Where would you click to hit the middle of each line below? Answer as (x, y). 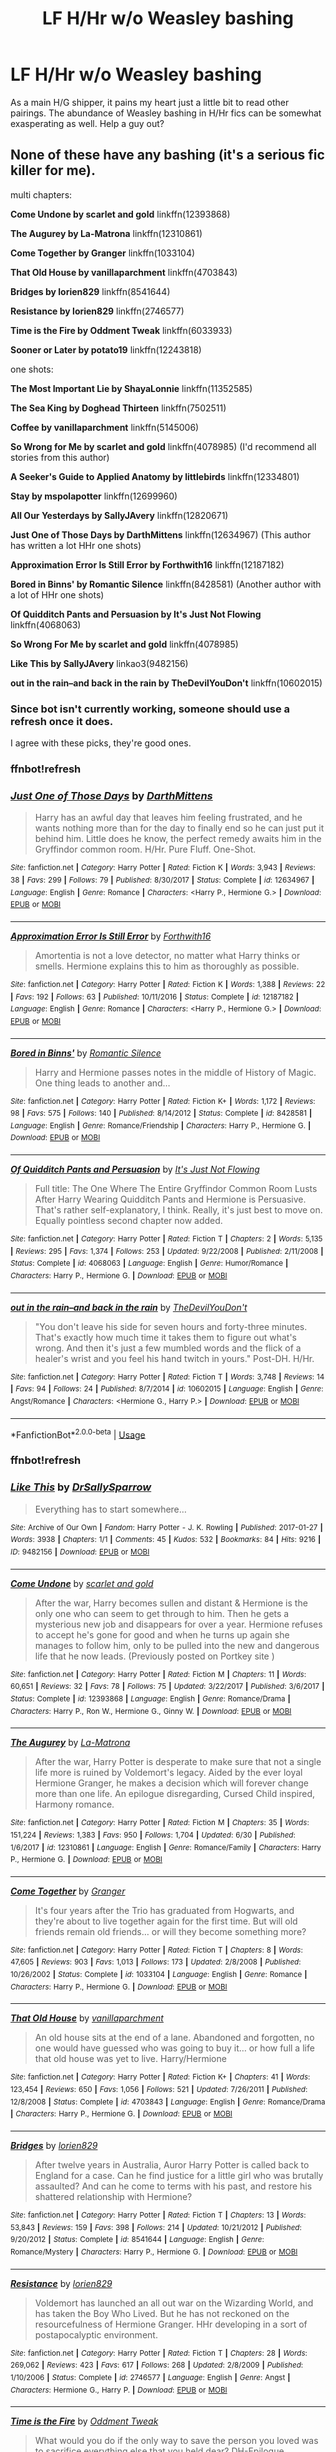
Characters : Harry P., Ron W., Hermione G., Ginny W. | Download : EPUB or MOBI (151, 1711)
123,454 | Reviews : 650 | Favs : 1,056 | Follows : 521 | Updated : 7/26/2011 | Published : (159, 2090)
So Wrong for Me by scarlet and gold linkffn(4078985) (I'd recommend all (163, 446)
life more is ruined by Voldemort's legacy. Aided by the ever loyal (168, 1773)
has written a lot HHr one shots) (76, 545)
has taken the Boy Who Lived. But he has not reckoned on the (162, 2313)
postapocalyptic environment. (96, 2334)
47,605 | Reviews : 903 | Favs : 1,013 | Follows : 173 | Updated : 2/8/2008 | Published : (156, 1962)
